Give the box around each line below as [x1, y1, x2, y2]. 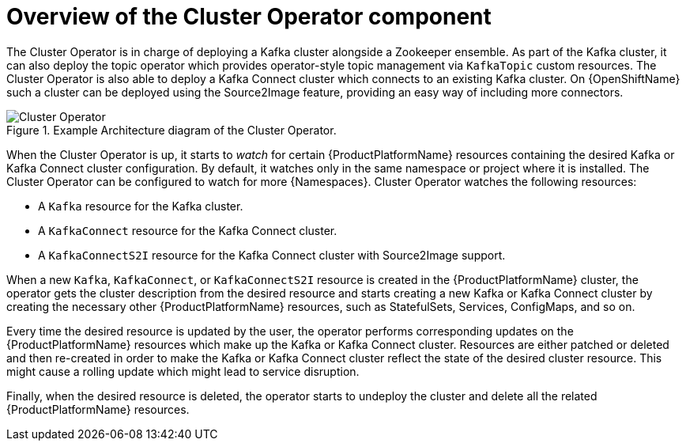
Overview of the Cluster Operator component [6, 3, 492, 30]
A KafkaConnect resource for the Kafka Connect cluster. [38, 223, 337, 237]
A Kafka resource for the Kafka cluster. [38, 199, 243, 213]
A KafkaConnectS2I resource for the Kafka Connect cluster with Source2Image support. [38, 248, 506, 262]
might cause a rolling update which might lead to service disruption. [6, 364, 360, 378]
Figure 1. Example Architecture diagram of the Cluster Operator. [6, 123, 337, 137]
